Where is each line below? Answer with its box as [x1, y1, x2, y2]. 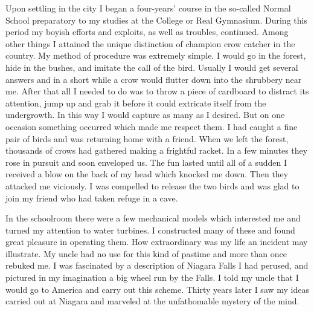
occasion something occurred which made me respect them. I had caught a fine [5, 120, 298, 133]
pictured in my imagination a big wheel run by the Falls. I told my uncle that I [5, 271, 299, 284]
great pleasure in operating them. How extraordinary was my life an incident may [5, 235, 308, 248]
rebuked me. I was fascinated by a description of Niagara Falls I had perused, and [5, 259, 309, 272]
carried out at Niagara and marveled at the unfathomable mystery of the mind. [5, 295, 300, 307]
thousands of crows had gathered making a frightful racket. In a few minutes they [5, 144, 308, 157]
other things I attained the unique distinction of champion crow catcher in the [5, 37, 295, 50]
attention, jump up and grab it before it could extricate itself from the [5, 96, 266, 109]
